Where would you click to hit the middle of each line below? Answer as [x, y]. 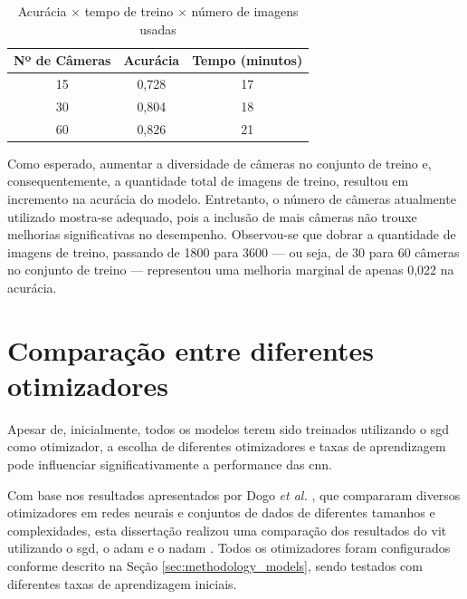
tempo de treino [129, 11]
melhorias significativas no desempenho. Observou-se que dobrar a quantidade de [232, 234]
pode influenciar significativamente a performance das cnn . [170, 464]
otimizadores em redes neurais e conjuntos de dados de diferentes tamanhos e [221, 512]
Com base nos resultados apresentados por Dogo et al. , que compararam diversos [234, 494]
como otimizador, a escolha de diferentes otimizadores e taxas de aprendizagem [227, 446]
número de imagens [245, 11]
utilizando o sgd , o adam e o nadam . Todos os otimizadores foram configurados [229, 548]
